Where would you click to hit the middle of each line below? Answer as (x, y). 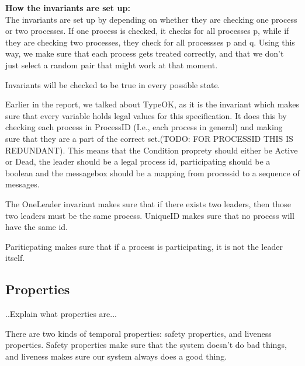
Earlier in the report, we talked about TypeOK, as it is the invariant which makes (152, 104)
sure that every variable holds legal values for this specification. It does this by (146, 115)
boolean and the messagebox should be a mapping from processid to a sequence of (152, 172)
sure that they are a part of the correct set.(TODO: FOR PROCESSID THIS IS (149, 138)
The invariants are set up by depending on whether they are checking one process (151, 19)
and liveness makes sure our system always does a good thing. (116, 356)
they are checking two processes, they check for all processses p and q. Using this (150, 42)
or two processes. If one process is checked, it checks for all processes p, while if (147, 31)
